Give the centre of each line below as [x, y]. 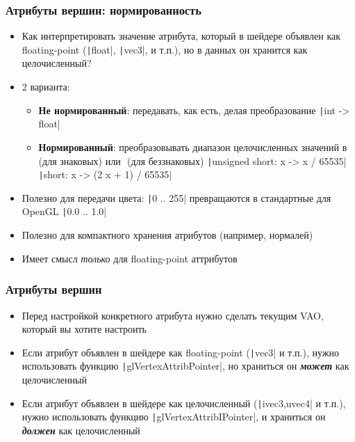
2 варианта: [46, 87]
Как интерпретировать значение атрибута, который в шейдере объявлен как [181, 36]
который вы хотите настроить [84, 329]
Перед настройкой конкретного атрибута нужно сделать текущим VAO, [173, 315]
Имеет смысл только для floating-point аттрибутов [130, 258]
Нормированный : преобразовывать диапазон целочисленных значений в [193, 147]
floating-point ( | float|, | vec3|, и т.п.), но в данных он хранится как [165, 49]
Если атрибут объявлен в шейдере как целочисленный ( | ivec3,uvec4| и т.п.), [184, 403]
